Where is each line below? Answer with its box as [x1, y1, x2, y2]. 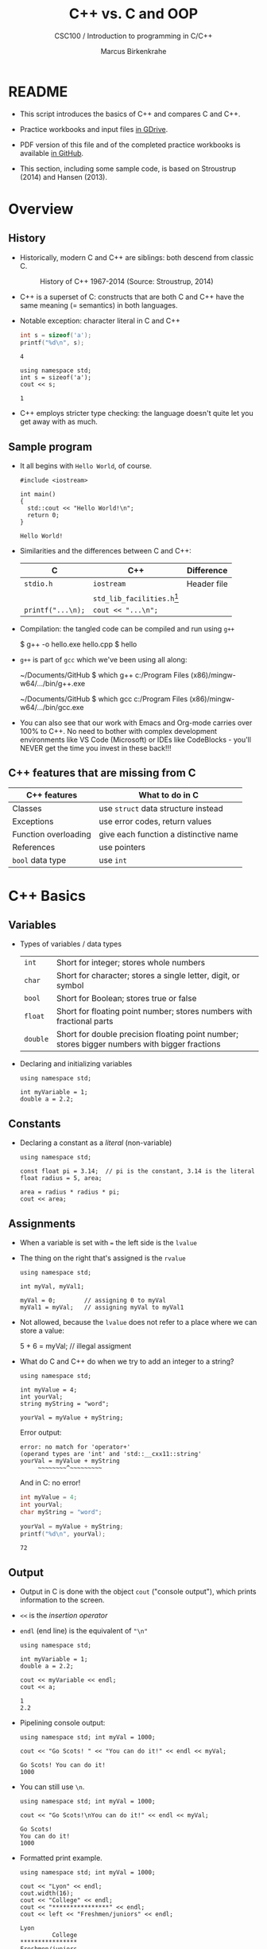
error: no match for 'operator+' [19, 1443, 131, 1451]
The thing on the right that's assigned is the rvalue [19, 1253, 187, 1263]
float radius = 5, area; [19, 1174, 103, 1182]
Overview [8, 200, 74, 218]
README [8, 83, 68, 100]
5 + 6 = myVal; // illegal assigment [19, 1341, 132, 1351]
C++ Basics [8, 887, 86, 905]
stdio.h [23, 580, 53, 588]
